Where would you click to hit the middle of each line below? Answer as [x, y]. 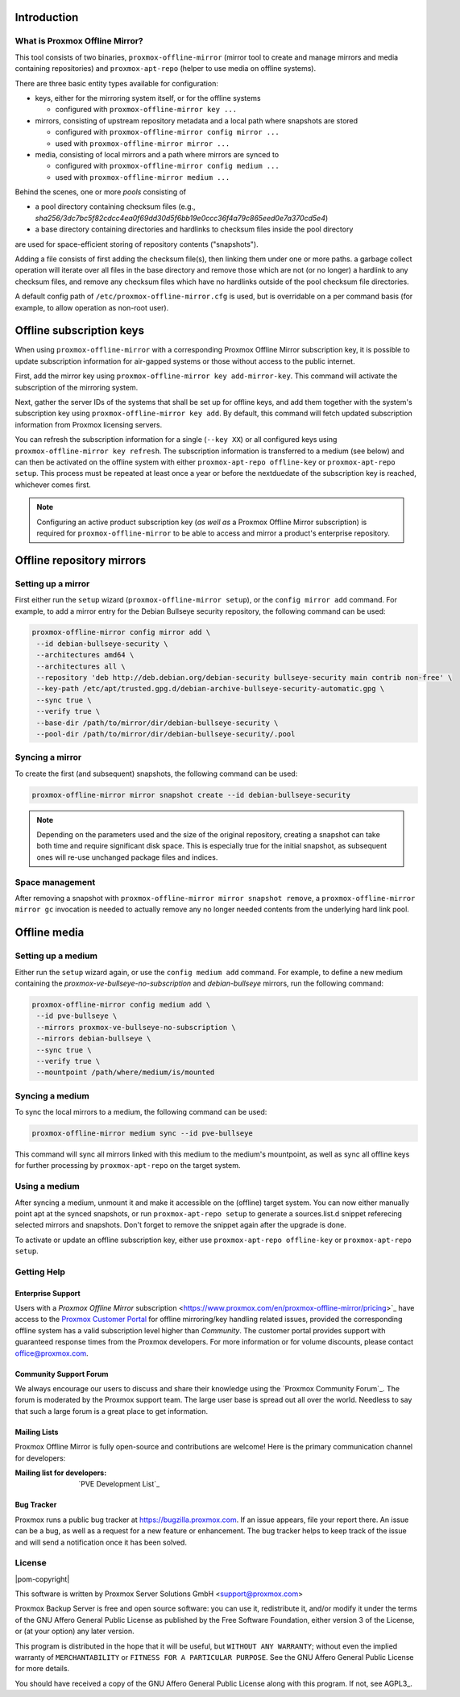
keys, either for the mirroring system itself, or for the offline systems [148, 98]
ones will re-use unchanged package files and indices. [127, 857]
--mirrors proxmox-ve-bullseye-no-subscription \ [137, 1027]
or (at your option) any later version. [75, 1631]
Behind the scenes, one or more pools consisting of [101, 192]
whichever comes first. [53, 485]
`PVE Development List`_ [119, 1484]
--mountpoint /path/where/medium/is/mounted [126, 1072]
